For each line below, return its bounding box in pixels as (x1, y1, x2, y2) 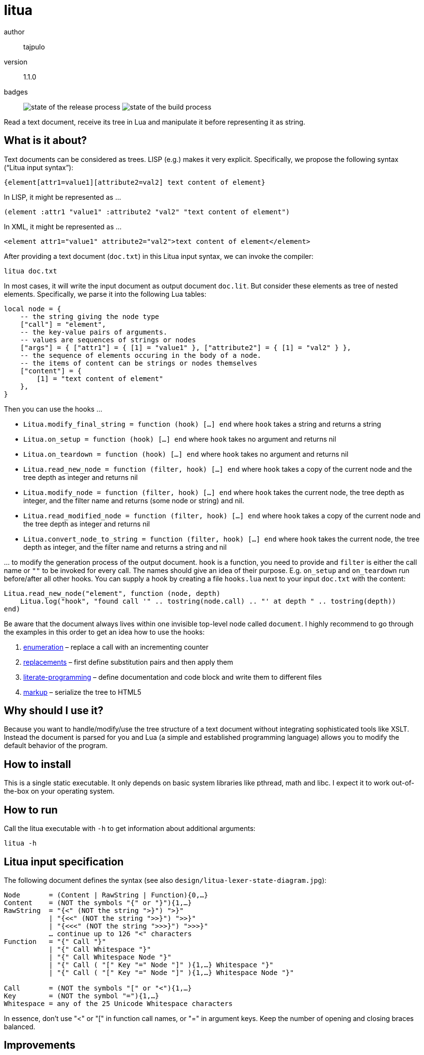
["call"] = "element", (20, 320, 106, 328)
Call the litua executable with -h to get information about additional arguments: (4, 824, 256, 833)
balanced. (4, 1022, 35, 1031)
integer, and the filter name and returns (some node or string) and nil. (23, 496, 244, 505)
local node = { (4, 304, 62, 313)
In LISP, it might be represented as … (4, 192, 121, 201)
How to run (4, 803, 58, 816)
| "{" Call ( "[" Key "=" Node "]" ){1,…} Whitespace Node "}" (48, 968, 294, 976)
